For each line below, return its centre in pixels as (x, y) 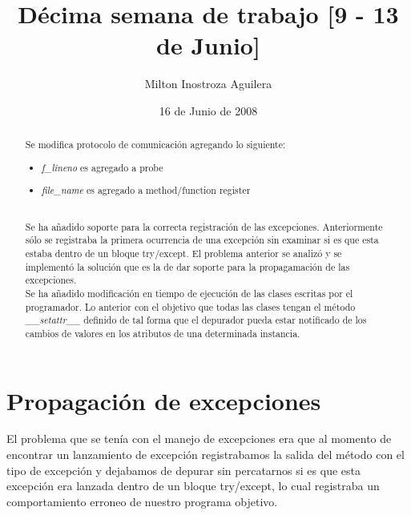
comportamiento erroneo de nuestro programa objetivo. (142, 501)
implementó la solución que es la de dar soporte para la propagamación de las (187, 266)
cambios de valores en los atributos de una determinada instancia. (163, 333)
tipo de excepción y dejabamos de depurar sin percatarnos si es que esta (183, 470)
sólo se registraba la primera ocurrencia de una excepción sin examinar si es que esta (202, 240)
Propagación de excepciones (164, 400)
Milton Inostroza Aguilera (208, 84)
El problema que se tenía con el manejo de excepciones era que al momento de (199, 439)
